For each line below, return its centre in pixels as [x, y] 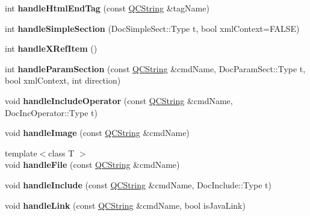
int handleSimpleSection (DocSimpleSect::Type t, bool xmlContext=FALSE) [152, 28]
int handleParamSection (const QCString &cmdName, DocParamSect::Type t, [155, 68]
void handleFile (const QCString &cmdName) [92, 165]
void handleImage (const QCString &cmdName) [97, 133]
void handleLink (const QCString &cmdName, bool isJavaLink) [125, 205]
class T [61, 153]
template [21, 153]
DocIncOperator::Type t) [51, 112]
